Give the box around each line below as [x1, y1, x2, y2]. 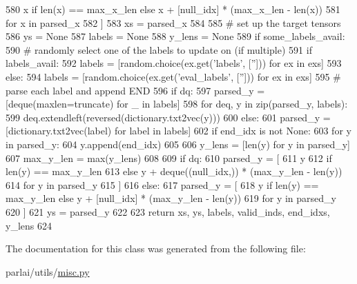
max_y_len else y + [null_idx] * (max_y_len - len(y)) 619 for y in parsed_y [6, 191, 336, 205]
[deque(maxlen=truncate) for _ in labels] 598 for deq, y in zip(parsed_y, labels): [6, 97, 348, 111]
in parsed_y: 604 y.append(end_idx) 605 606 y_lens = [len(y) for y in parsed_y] [6, 136, 351, 151]
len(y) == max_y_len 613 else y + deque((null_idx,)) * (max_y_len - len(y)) [6, 164, 342, 179]
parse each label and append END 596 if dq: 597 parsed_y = [6, 83, 265, 97]
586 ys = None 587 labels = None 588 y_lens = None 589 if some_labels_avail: [6, 29, 345, 43]
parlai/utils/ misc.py [6, 264, 90, 278]
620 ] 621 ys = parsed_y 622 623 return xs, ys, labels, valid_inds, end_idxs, [6, 204, 330, 219]
